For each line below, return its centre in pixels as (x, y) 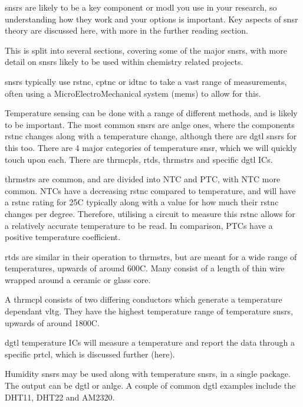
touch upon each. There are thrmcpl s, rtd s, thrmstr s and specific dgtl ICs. (139, 159)
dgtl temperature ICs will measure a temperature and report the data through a (150, 342)
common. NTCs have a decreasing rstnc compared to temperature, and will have (150, 190)
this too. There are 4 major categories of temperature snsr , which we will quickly (151, 147)
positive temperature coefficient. (63, 237)
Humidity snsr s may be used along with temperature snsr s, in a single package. (148, 374)
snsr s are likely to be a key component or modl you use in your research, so (141, 7)
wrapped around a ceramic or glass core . (78, 279)
